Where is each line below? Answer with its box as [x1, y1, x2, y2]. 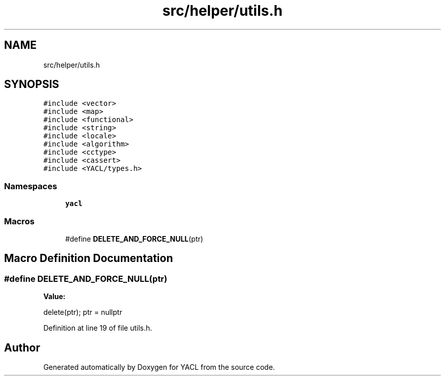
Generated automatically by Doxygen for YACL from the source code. [43, 363, 275, 371]
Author [4, 341, 40, 354]
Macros [4, 216, 35, 226]
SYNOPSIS [4, 78, 59, 91]
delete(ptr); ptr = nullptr [43, 308, 122, 317]
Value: [43, 292, 66, 301]
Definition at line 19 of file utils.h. [43, 324, 152, 333]
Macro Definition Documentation [4, 252, 173, 265]
